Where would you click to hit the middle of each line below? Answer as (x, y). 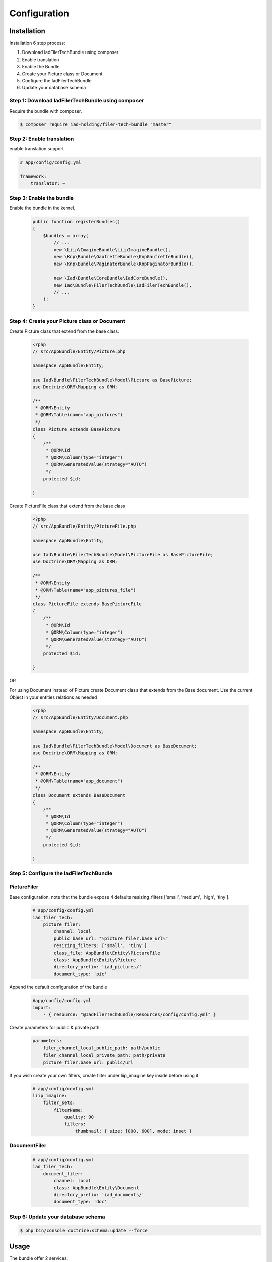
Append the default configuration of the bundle (58, 987)
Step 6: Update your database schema (57, 1217)
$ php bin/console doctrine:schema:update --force (84, 1230)
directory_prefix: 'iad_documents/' (99, 1195)
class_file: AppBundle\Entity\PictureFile (107, 953)
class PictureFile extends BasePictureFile (87, 604)
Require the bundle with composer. (46, 111)
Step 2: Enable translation (42, 139)
